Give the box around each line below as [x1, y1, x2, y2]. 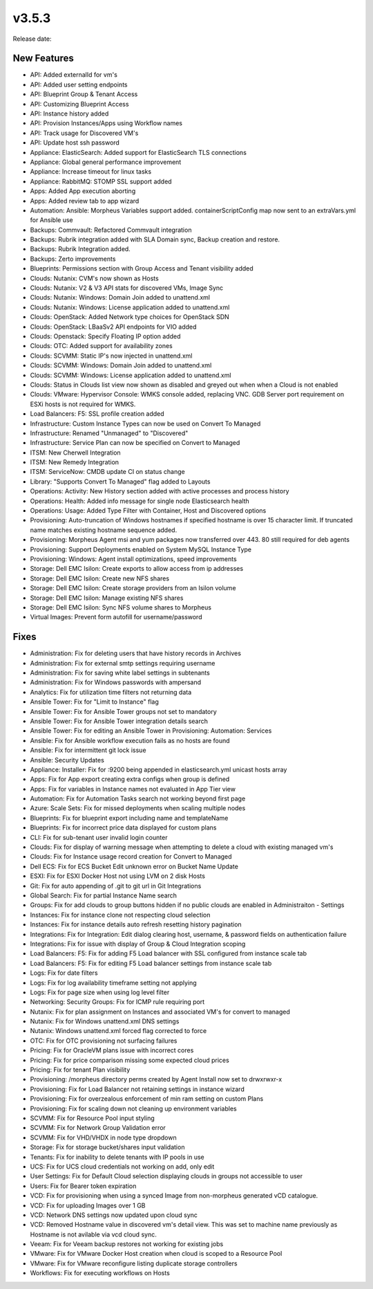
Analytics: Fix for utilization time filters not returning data [30, 688, 192, 696]
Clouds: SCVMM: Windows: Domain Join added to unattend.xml [30, 361, 212, 369]
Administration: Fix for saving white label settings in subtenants [30, 668, 210, 677]
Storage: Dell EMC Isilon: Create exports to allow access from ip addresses [30, 565, 244, 573]
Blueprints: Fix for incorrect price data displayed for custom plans [30, 823, 217, 832]
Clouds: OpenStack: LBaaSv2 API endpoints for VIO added [30, 322, 197, 331]
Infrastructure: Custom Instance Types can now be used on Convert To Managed [30, 419, 261, 428]
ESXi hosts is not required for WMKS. [30, 400, 136, 408]
